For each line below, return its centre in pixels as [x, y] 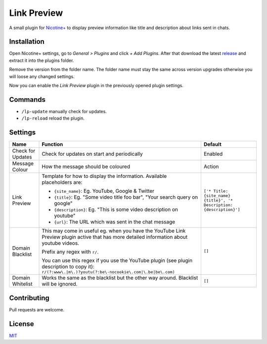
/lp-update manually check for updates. [64, 111]
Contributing [29, 298]
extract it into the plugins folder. [42, 60]
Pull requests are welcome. [37, 309]
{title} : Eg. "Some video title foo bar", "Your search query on [126, 197]
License [22, 324]
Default [213, 144]
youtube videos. [60, 243]
